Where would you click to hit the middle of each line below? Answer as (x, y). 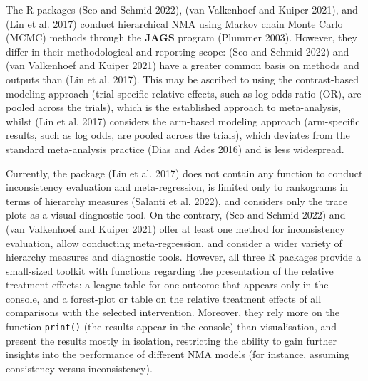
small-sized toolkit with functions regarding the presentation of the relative (170, 270)
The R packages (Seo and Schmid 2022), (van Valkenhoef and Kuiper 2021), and (182, 9)
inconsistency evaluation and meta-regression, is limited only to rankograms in (177, 187)
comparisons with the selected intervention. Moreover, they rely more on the (173, 312)
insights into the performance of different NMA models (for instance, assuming (178, 354)
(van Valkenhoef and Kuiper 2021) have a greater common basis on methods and (183, 65)
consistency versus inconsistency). (79, 368)
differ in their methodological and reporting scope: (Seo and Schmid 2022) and (178, 51)
